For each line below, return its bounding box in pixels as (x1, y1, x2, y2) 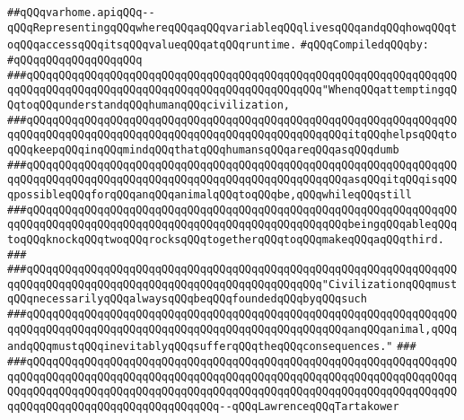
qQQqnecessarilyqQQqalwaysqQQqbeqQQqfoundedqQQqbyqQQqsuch (7, 293, 367, 306)
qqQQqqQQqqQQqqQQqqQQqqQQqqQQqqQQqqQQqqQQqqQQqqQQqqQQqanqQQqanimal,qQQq (7, 322, 458, 336)
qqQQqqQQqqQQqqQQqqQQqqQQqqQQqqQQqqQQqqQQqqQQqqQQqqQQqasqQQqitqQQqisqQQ (7, 173, 458, 187)
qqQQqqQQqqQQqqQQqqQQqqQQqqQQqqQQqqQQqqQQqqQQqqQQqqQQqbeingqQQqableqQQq (7, 218, 458, 232)
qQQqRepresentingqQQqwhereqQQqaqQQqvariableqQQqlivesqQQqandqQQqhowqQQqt (7, 21, 458, 34)
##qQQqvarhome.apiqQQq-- (7, 6, 155, 19)
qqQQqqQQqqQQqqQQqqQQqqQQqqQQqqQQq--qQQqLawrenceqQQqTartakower (7, 400, 399, 414)
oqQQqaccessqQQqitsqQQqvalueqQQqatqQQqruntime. (7, 39, 297, 52)
